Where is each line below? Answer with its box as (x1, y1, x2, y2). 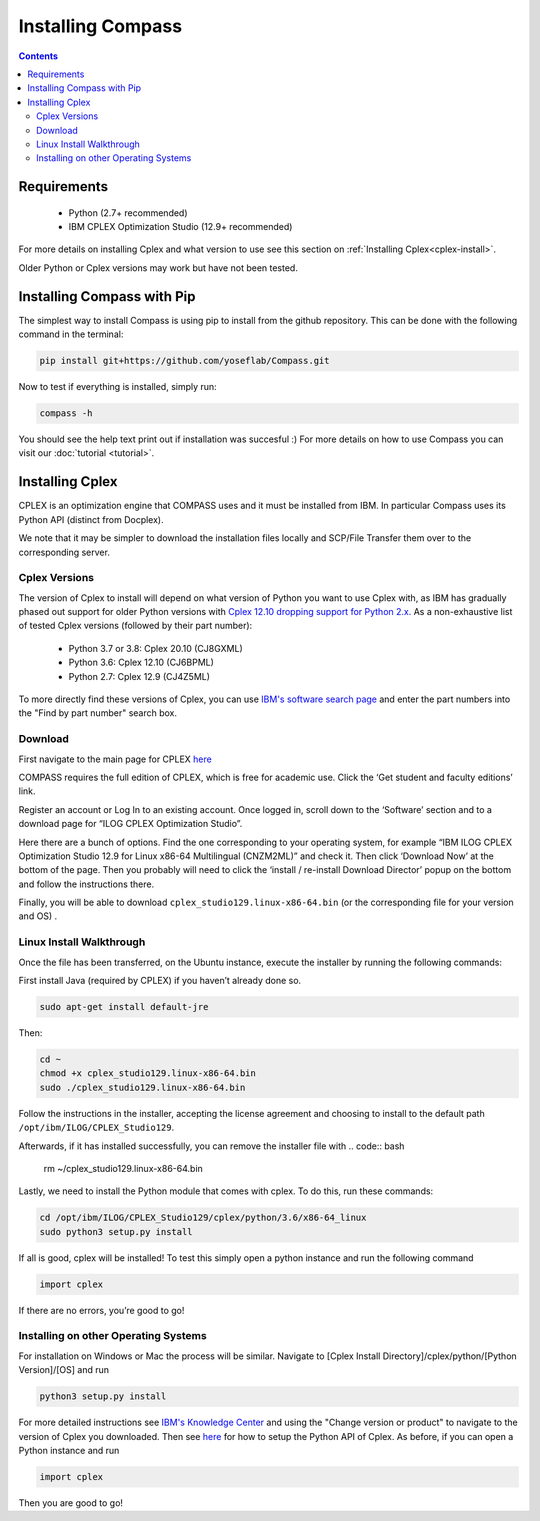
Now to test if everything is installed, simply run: (18, 381, 217, 393)
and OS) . (18, 910, 58, 922)
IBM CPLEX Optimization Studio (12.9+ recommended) (68, 221, 293, 233)
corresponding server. (18, 546, 110, 558)
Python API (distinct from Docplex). (18, 513, 164, 525)
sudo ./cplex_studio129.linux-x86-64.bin (39, 1081, 246, 1093)
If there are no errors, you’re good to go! (18, 1304, 185, 1316)
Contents (18, 50, 59, 62)
